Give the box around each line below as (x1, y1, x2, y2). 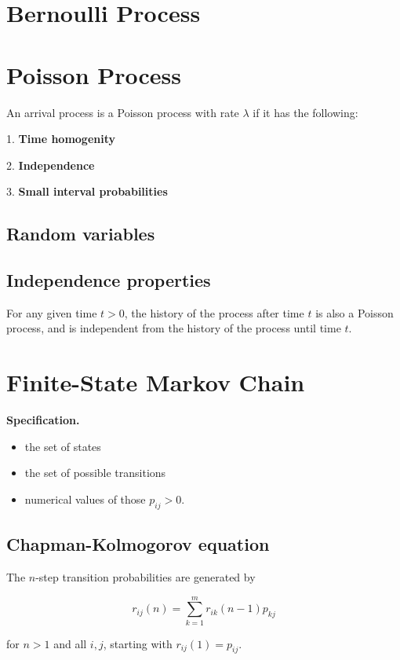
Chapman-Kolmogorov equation (6, 532, 270, 556)
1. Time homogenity (6, 130, 115, 147)
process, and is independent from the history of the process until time (6, 320, 341, 336)
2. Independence (6, 156, 95, 173)
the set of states (24, 438, 101, 454)
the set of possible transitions (24, 464, 166, 481)
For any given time (6, 304, 97, 321)
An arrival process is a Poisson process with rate (6, 104, 239, 120)
